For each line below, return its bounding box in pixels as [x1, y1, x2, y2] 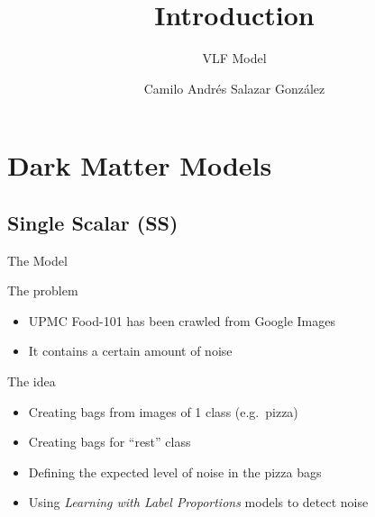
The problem [7, 281, 78, 300]
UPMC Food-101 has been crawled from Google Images [28, 311, 335, 330]
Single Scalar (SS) [7, 208, 178, 236]
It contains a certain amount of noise [28, 341, 233, 360]
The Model [7, 250, 68, 269]
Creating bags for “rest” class [28, 432, 191, 451]
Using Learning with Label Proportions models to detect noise [28, 493, 369, 512]
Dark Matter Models [7, 147, 272, 184]
